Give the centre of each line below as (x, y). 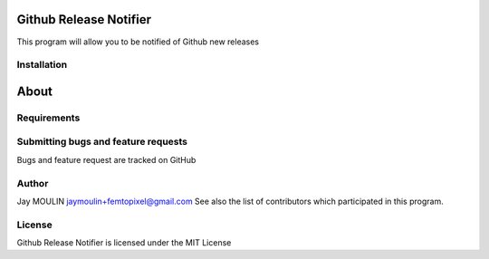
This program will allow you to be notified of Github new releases (138, 42)
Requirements (48, 118)
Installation (42, 65)
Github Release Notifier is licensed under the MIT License (124, 243)
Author (33, 183)
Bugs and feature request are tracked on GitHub (106, 159)
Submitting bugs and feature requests (102, 142)
